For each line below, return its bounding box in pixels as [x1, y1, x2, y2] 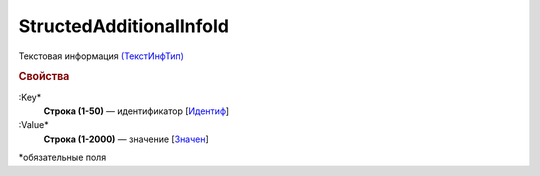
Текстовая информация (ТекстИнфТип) [18, 50, 185, 62]
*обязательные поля [18, 151, 107, 164]
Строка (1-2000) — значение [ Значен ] [43, 133, 209, 145]
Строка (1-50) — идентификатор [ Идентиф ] [43, 105, 230, 117]
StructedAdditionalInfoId [18, 15, 230, 37]
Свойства [18, 70, 70, 84]
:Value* [18, 119, 49, 131]
